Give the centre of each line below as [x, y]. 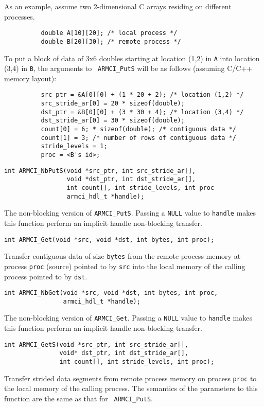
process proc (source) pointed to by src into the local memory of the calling [125, 266]
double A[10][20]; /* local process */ [109, 33]
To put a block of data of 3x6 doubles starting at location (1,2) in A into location [132, 58]
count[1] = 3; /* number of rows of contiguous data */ [139, 138]
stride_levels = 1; [74, 146]
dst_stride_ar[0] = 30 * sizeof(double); [113, 121]
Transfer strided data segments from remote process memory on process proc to [130, 378]
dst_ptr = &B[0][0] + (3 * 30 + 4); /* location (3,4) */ [142, 112]
